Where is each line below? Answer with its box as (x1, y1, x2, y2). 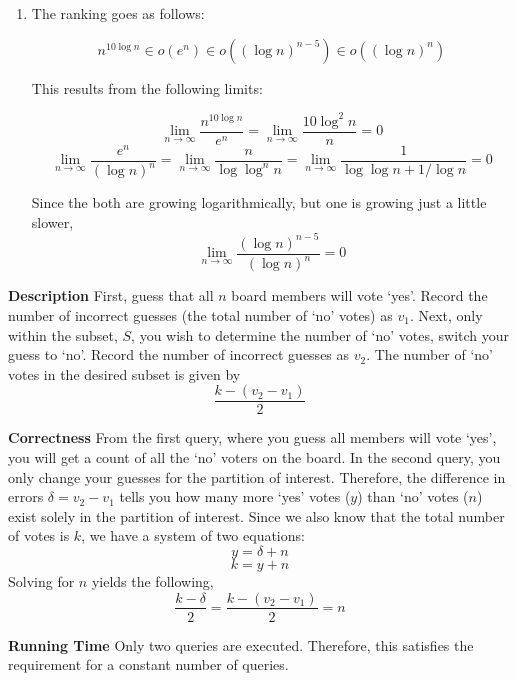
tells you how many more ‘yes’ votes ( (119, 486, 351, 507)
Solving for (8, 570, 75, 591)
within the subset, (8, 324, 118, 345)
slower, (31, 211, 74, 232)
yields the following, (91, 570, 214, 591)
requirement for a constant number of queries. (8, 654, 289, 675)
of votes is (8, 525, 70, 546)
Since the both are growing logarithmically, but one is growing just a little (31, 192, 487, 213)
